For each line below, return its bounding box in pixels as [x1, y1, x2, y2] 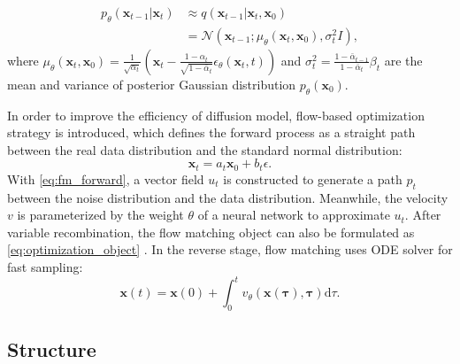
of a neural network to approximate [197, 205, 390, 224]
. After [404, 205, 441, 224]
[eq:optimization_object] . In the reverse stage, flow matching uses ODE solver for [7, 240, 453, 259]
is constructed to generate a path [223, 169, 402, 188]
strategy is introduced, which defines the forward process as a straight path [7, 123, 416, 142]
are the [384, 50, 423, 69]
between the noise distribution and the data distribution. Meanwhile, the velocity [7, 188, 448, 206]
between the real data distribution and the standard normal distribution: [7, 140, 402, 159]
